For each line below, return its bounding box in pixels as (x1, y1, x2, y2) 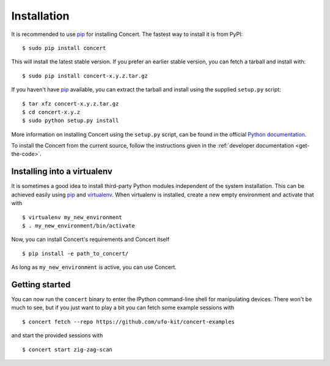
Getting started (11, 279, 71, 290)
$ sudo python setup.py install (22, 117, 119, 124)
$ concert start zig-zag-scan (22, 346, 113, 353)
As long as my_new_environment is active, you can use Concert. (11, 264, 177, 271)
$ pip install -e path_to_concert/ (22, 250, 129, 257)
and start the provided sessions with (11, 332, 103, 339)
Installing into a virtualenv (11, 167, 113, 177)
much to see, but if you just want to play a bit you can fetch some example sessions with (11, 304, 235, 311)
